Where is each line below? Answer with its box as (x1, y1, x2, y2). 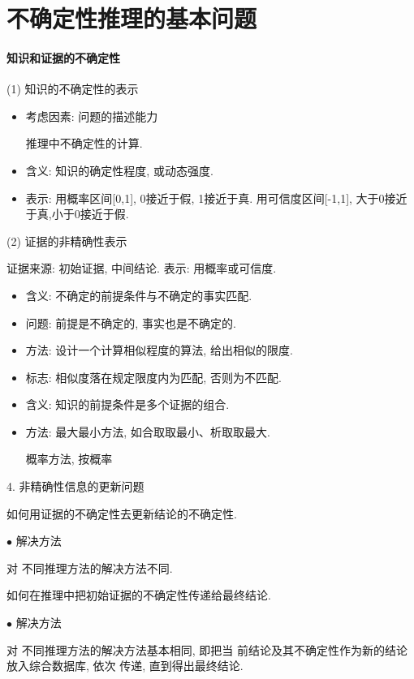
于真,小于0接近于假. (25, 205, 129, 222)
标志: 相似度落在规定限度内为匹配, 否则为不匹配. (25, 368, 282, 385)
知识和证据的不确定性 (6, 49, 120, 66)
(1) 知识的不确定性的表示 (6, 80, 139, 97)
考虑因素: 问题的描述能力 (25, 107, 158, 124)
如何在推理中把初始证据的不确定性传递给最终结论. (6, 587, 271, 604)
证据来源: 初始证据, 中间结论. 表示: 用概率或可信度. (6, 260, 277, 277)
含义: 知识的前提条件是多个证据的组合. (25, 396, 230, 413)
